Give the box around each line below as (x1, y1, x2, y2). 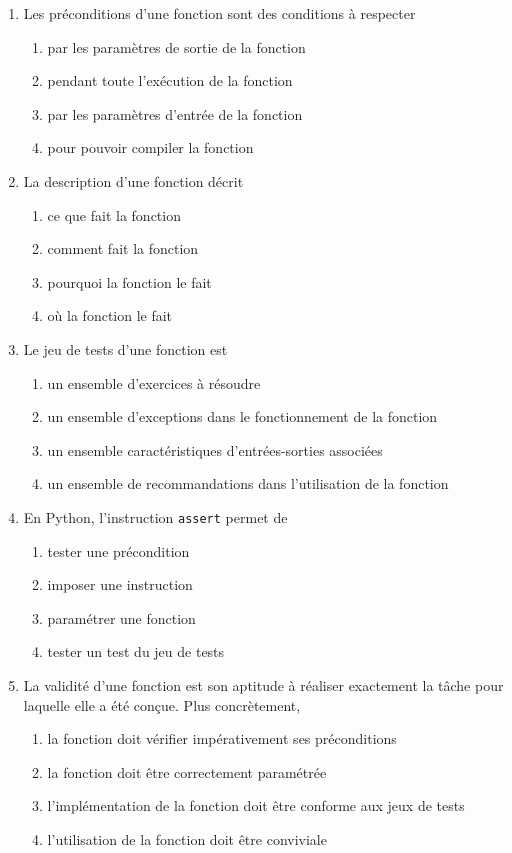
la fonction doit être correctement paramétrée (47, 761, 327, 782)
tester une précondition (47, 540, 190, 561)
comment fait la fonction (47, 238, 199, 259)
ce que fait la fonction (47, 204, 181, 225)
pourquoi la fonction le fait (47, 271, 212, 292)
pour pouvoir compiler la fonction (47, 137, 254, 158)
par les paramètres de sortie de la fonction (47, 36, 306, 57)
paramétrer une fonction (47, 607, 196, 628)
